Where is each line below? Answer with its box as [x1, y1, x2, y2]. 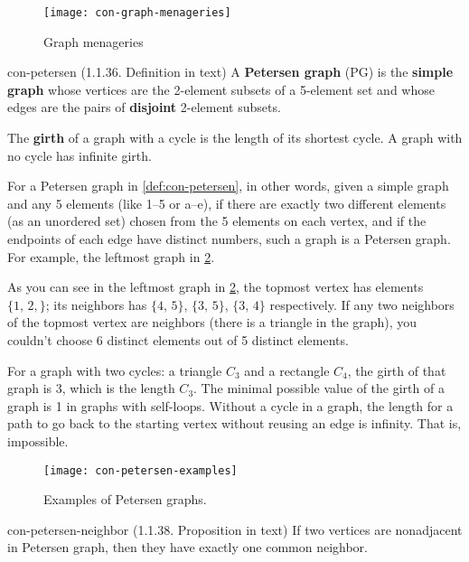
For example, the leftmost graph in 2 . [7, 247, 215, 266]
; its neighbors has [45, 295, 147, 314]
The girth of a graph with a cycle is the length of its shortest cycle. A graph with [7, 128, 463, 147]
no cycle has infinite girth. [7, 145, 152, 164]
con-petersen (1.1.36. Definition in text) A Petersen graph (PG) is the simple [7, 62, 454, 81]
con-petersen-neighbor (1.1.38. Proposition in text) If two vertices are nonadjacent [7, 520, 463, 539]
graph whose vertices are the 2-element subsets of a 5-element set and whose [7, 80, 435, 98]
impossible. [7, 431, 69, 450]
